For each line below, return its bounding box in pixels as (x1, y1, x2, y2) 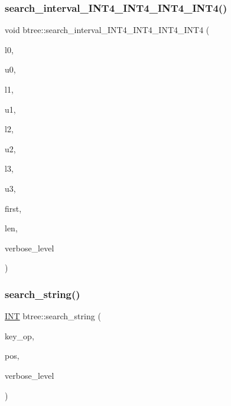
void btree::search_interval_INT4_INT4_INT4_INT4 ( (5, 24, 210, 36)
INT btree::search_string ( (5, 310, 101, 322)
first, (5, 202, 22, 214)
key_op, (5, 329, 34, 342)
